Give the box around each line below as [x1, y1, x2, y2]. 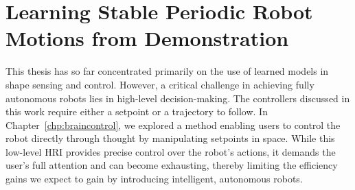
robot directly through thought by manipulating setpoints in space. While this [5, 131, 335, 145]
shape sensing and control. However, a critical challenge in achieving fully [5, 77, 314, 91]
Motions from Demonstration [5, 24, 289, 52]
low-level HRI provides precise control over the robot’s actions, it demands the [5, 144, 336, 158]
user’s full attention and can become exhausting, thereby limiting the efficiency [5, 158, 338, 172]
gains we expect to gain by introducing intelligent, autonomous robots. [5, 171, 303, 186]
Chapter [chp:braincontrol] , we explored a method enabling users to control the [5, 117, 341, 132]
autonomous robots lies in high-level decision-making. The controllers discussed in [5, 91, 350, 105]
